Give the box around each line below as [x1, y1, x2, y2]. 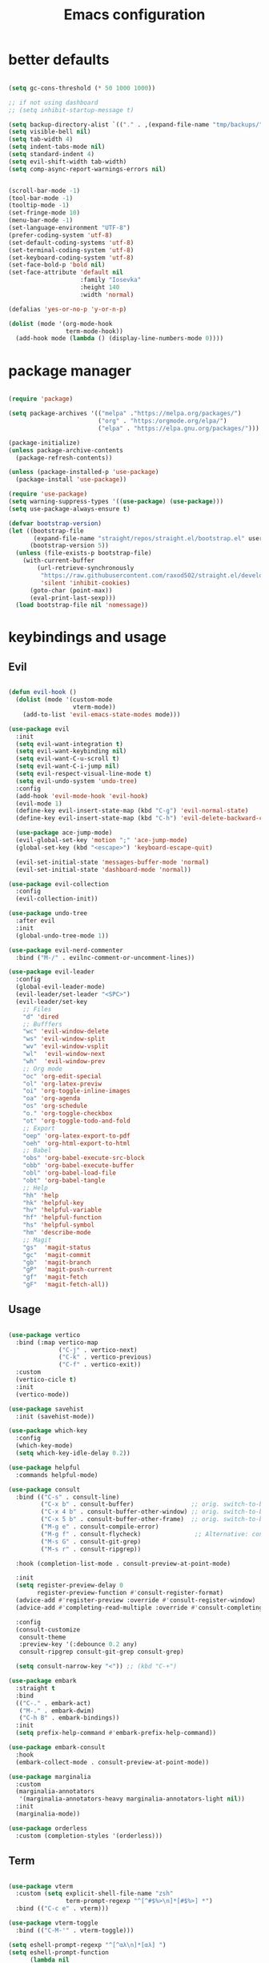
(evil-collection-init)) [15, 895, 98, 903]
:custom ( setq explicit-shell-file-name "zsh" [15, 1889, 174, 1898]
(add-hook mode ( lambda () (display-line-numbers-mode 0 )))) [15, 335, 224, 343]
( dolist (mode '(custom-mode [15, 696, 113, 704]
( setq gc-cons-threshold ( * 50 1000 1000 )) [8, 84, 156, 92]
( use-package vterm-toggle [8, 1919, 98, 1927]
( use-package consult [8, 1485, 81, 1494]
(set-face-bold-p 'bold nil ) [8, 261, 106, 269]
